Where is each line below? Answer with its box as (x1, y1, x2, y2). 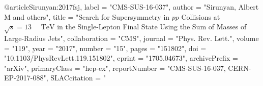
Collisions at (181, 11, 220, 22)
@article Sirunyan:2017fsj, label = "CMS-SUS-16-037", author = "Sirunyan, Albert (4, 2, 259, 12)
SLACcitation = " (50, 72, 106, 83)
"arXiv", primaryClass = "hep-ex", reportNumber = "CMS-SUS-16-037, (4, 62, 226, 73)
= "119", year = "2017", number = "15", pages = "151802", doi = (4, 42, 207, 53)
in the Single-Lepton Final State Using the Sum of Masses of (57, 21, 247, 32)
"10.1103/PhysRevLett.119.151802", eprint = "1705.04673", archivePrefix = (4, 53, 238, 63)
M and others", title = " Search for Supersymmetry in (4, 11, 170, 22)
